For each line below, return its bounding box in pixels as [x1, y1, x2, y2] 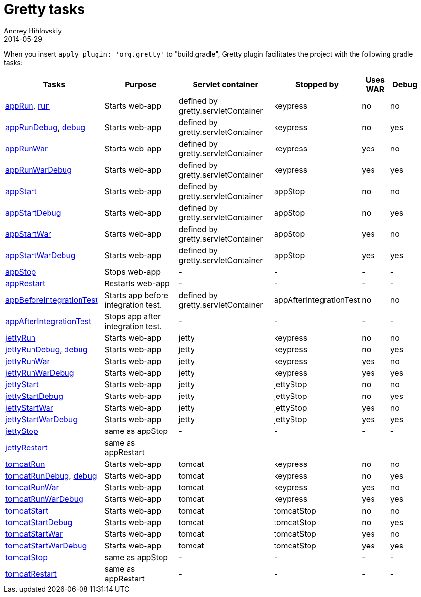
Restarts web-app [104, 278, 170, 288]
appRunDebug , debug [5, 122, 86, 132]
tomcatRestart [5, 568, 57, 579]
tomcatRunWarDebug [5, 494, 83, 504]
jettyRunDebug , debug [5, 344, 88, 354]
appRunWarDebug [5, 165, 72, 175]
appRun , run [5, 100, 50, 111]
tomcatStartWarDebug [5, 540, 87, 550]
